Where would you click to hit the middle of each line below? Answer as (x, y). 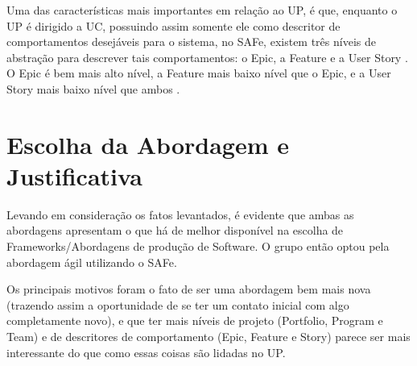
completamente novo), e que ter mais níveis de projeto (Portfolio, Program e (195, 320)
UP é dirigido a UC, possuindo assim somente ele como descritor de (173, 25)
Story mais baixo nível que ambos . (93, 88)
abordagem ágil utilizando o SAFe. (92, 262)
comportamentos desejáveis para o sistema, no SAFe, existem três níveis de (191, 42)
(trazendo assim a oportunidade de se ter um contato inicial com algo (178, 304)
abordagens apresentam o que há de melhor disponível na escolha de (175, 230)
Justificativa (74, 175)
